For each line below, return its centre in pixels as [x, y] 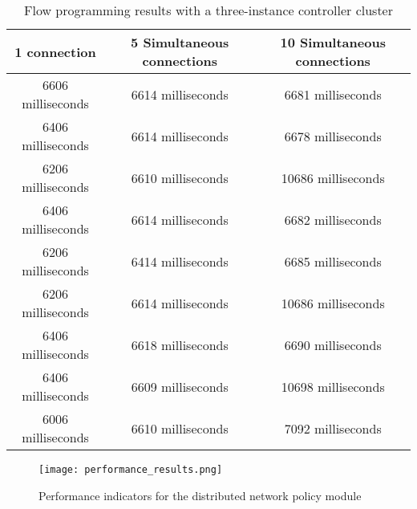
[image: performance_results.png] [131, 470]
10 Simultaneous [333, 42]
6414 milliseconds [180, 261]
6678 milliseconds [333, 136]
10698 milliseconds [333, 386]
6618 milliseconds [180, 344]
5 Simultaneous [180, 42]
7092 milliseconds [333, 428]
